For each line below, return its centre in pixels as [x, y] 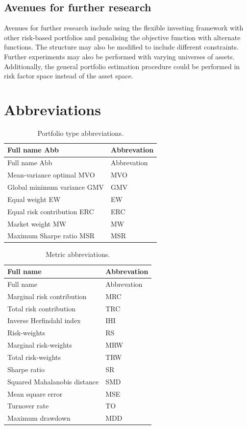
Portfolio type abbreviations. [80, 133]
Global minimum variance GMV [56, 187]
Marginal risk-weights [40, 345]
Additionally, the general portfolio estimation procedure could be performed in [122, 66]
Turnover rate [28, 406]
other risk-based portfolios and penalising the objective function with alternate [122, 37]
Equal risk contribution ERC [51, 211]
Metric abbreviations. [78, 254]
